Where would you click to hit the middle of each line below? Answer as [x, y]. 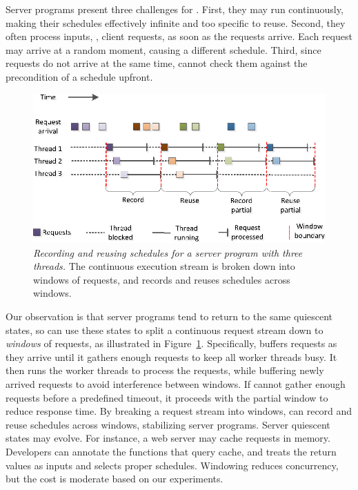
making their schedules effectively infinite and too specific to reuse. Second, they [176, 22]
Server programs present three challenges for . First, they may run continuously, [175, 9]
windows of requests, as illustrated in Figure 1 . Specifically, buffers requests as [171, 343]
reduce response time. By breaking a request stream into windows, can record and [179, 411]
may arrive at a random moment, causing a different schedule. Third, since [163, 49]
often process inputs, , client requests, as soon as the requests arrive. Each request [179, 36]
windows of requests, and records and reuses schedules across [162, 279]
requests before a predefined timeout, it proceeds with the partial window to [167, 397]
